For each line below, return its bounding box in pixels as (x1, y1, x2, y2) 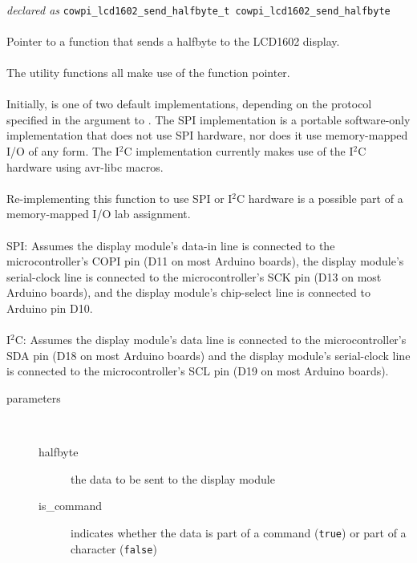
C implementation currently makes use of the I (123, 143, 354, 159)
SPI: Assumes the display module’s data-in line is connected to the (6, 237, 335, 253)
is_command (38, 497, 103, 514)
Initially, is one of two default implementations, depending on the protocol (6, 95, 372, 112)
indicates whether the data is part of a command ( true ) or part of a (71, 524, 407, 541)
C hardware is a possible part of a (237, 189, 403, 206)
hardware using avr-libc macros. (6, 158, 164, 175)
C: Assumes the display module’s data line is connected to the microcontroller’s (14, 331, 407, 348)
